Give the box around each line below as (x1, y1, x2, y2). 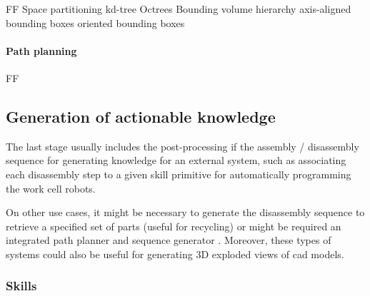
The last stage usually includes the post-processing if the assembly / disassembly (6, 138, 359, 153)
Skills (6, 277, 37, 295)
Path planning (6, 43, 77, 58)
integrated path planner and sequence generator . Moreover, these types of (6, 233, 331, 247)
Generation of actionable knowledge (6, 105, 276, 127)
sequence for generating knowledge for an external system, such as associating (6, 153, 346, 168)
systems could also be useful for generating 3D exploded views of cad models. (6, 246, 344, 261)
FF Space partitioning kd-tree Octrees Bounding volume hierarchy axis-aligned (6, 1, 351, 16)
